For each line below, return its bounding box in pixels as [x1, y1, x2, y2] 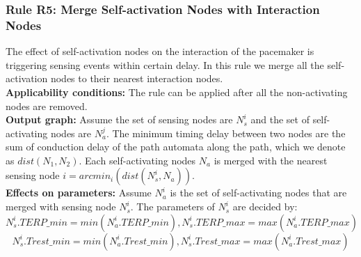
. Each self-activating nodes [79, 153, 196, 167]
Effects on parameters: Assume [6, 185, 152, 200]
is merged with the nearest [214, 153, 328, 167]
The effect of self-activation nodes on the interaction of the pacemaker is [6, 44, 314, 59]
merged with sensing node [6, 199, 116, 214]
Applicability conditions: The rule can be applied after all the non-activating [6, 84, 348, 99]
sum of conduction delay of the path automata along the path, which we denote [6, 139, 346, 154]
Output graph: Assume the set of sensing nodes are [6, 112, 233, 127]
